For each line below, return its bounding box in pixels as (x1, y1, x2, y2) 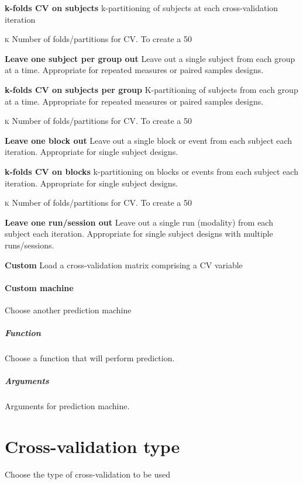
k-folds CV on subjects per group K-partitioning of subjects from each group (5, 83, 298, 95)
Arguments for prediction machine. (5, 400, 130, 412)
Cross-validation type (5, 434, 180, 458)
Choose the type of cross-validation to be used (5, 468, 171, 480)
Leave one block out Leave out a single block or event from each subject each (5, 134, 292, 146)
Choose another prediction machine (5, 303, 132, 316)
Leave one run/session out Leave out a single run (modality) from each (5, 216, 273, 228)
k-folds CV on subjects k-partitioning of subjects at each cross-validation (5, 2, 278, 13)
